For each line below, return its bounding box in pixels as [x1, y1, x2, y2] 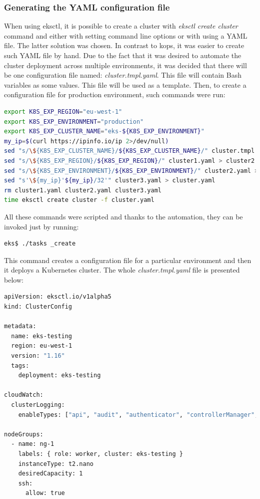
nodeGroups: [4, 430, 43, 438]
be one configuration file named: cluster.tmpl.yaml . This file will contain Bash [4, 70, 241, 80]
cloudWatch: [4, 391, 43, 399]
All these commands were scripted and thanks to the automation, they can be [4, 211, 243, 221]
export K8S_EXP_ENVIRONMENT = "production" [4, 118, 144, 125]
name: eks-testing [11, 332, 72, 340]
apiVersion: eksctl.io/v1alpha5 [4, 293, 111, 301]
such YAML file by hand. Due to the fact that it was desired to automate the [4, 50, 241, 60]
